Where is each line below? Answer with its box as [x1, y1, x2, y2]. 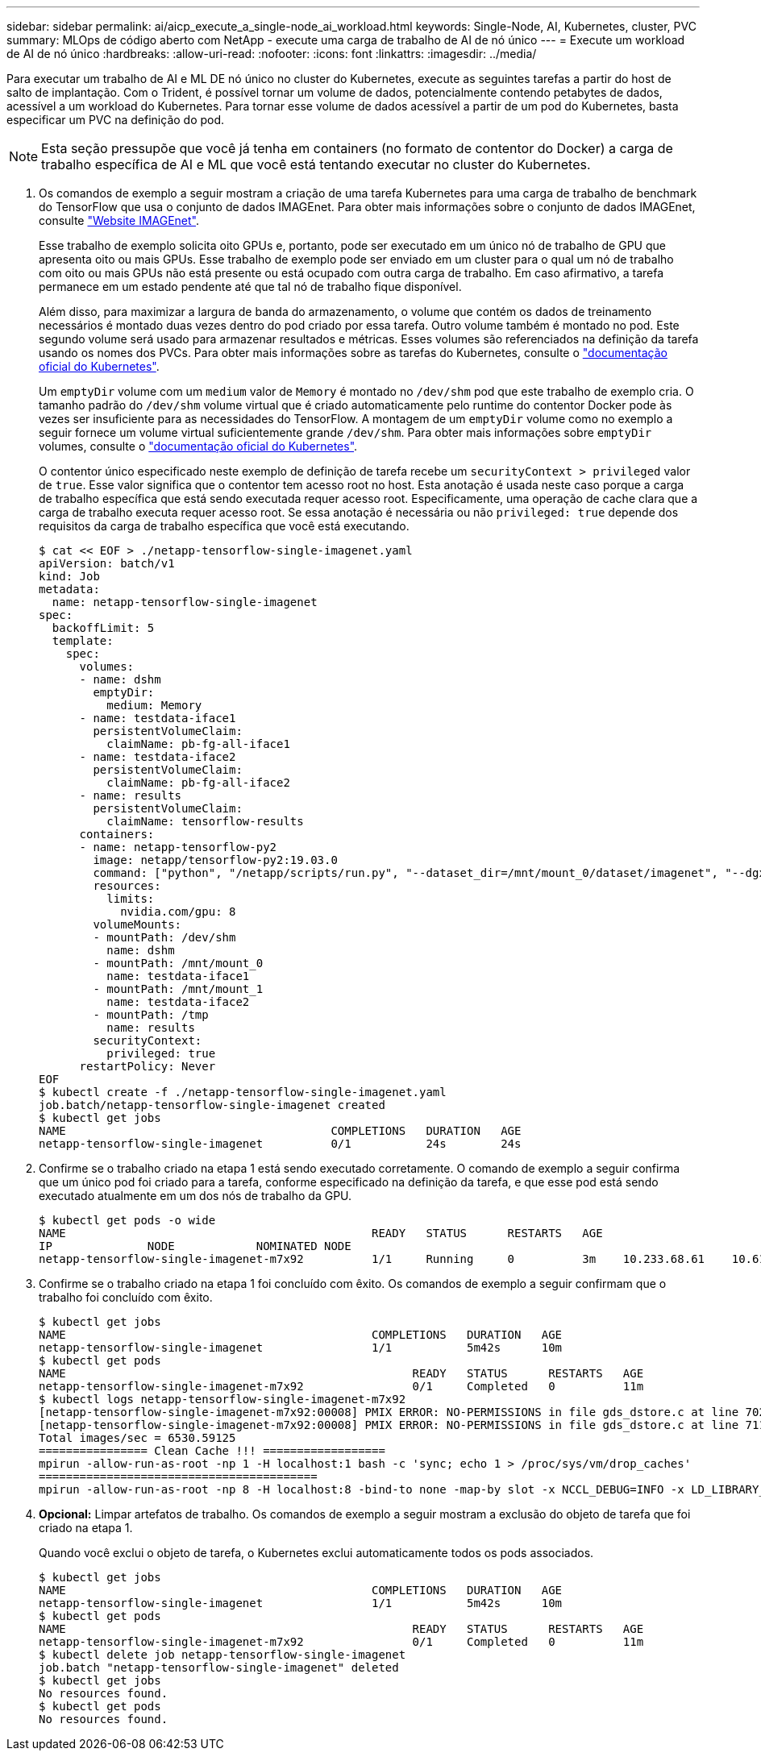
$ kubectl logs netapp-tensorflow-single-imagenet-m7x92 [39, 1393, 406, 1406]
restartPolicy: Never [79, 1060, 216, 1073]
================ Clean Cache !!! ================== [39, 1444, 385, 1457]
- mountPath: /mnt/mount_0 [93, 957, 264, 970]
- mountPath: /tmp [93, 1008, 209, 1021]
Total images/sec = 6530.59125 [39, 1431, 236, 1444]
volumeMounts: [93, 918, 182, 931]
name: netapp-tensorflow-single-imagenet [52, 596, 318, 609]
